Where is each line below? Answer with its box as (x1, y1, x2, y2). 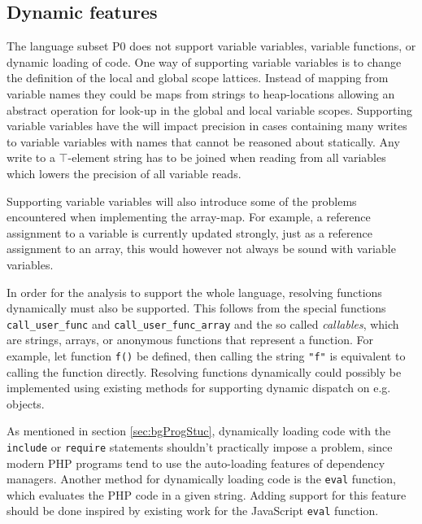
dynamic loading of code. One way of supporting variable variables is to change (7, 53, 402, 70)
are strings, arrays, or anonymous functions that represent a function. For (7, 331, 373, 348)
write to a (7, 149, 55, 166)
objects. (7, 395, 45, 412)
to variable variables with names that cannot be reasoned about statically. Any (7, 133, 400, 150)
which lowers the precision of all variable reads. (7, 164, 241, 181)
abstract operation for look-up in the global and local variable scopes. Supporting (7, 101, 413, 118)
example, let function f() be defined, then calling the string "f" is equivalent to (7, 347, 406, 364)
